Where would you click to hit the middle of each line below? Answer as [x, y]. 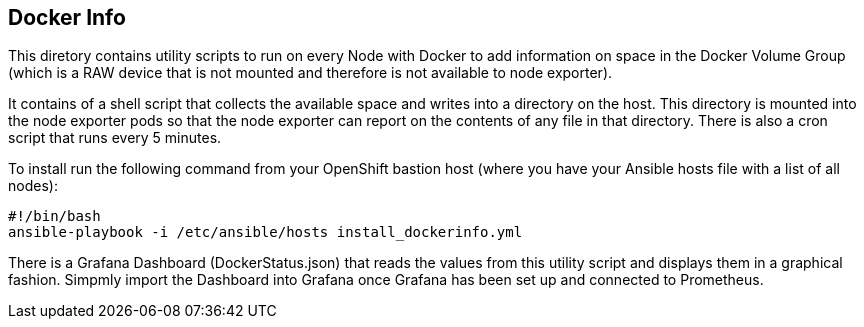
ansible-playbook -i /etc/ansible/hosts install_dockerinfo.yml [265, 232]
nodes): [33, 186]
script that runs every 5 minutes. [115, 138]
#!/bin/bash [54, 216]
